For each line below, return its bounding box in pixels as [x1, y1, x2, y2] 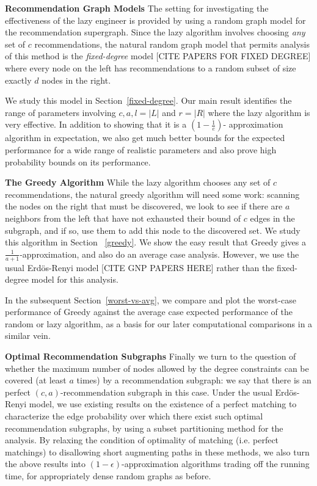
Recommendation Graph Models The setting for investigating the [5, 2, 269, 14]
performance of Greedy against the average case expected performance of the [5, 305, 293, 318]
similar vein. [5, 329, 51, 342]
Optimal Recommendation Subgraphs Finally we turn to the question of [5, 350, 296, 363]
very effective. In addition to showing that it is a [5, 118, 187, 131]
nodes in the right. [42, 73, 111, 86]
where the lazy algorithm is [208, 106, 310, 118]
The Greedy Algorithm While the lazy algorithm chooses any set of [5, 176, 271, 189]
